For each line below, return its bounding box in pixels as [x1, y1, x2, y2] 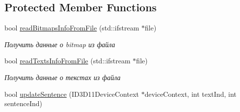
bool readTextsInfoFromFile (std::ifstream [4, 56, 131, 66]
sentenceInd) [4, 98, 43, 109]
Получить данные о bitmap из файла [4, 39, 115, 49]
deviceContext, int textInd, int [144, 88, 237, 99]
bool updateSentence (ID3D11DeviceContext [4, 88, 139, 99]
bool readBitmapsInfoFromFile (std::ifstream [4, 23, 139, 33]
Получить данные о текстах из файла [4, 72, 121, 82]
